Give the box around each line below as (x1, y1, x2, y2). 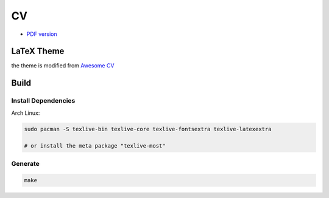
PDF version (26, 30, 57, 38)
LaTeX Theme (11, 46, 65, 56)
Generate (11, 159, 40, 168)
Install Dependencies (11, 97, 76, 105)
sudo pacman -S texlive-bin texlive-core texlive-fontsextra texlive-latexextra (24, 125, 272, 132)
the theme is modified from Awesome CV (11, 62, 115, 69)
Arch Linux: (11, 109, 40, 117)
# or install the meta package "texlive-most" (24, 143, 166, 149)
